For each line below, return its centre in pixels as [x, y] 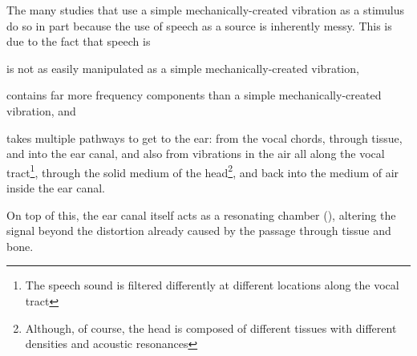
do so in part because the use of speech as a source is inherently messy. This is [199, 25]
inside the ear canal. [56, 188]
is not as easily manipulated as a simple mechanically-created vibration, [183, 68]
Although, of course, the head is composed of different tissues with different [211, 328]
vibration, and [41, 110]
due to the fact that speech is [79, 41]
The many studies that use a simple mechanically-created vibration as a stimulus [206, 10]
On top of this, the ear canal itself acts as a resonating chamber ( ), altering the [201, 214]
